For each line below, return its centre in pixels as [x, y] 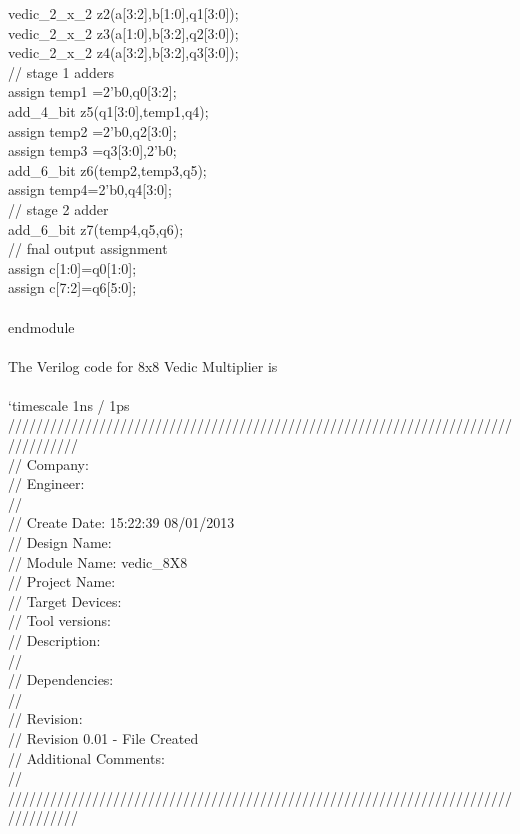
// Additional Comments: [86, 757]
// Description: [54, 640]
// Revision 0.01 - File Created [103, 737]
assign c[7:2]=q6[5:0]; [72, 287]
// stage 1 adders [61, 71]
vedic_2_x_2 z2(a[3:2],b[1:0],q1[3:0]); [123, 13]
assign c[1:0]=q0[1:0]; [72, 267]
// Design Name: [60, 542]
